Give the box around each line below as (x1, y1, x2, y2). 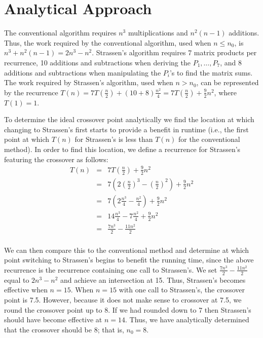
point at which (4, 134, 50, 144)
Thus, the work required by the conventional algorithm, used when (4, 37, 211, 48)
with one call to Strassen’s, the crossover (119, 284, 245, 295)
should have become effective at (4, 314, 102, 325)
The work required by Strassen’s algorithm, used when (4, 77, 173, 88)
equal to (4, 274, 29, 285)
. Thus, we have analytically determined (125, 314, 249, 325)
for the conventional (178, 134, 240, 144)
